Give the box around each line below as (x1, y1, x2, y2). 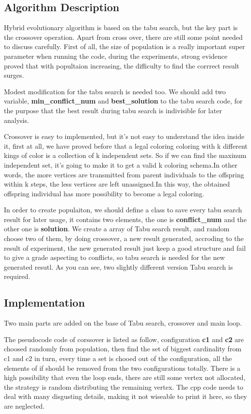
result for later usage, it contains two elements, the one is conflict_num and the (4, 214, 247, 224)
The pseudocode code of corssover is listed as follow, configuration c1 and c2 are (4, 334, 244, 344)
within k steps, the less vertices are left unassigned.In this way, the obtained (4, 179, 230, 189)
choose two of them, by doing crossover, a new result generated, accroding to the (4, 233, 244, 243)
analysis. (4, 115, 29, 125)
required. (4, 271, 31, 281)
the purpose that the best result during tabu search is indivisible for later (4, 105, 222, 115)
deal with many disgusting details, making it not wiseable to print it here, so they (4, 391, 247, 401)
